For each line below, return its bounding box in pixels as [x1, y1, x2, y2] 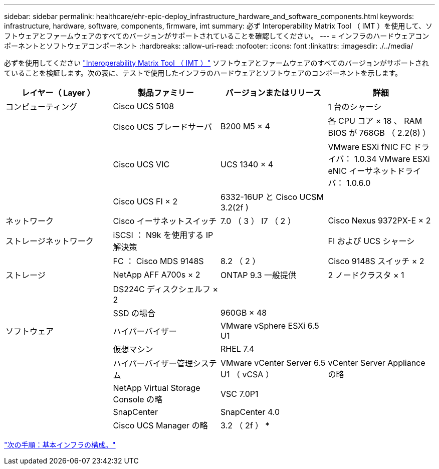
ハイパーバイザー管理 [113, 358, 193, 368]
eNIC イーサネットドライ [328, 166, 421, 176]
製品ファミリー [137, 88, 194, 98]
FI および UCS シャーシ [328, 236, 415, 246]
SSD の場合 [113, 308, 156, 318]
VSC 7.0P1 [221, 389, 259, 399]
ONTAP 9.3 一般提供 [221, 270, 297, 280]
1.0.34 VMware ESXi [354, 154, 430, 164]
